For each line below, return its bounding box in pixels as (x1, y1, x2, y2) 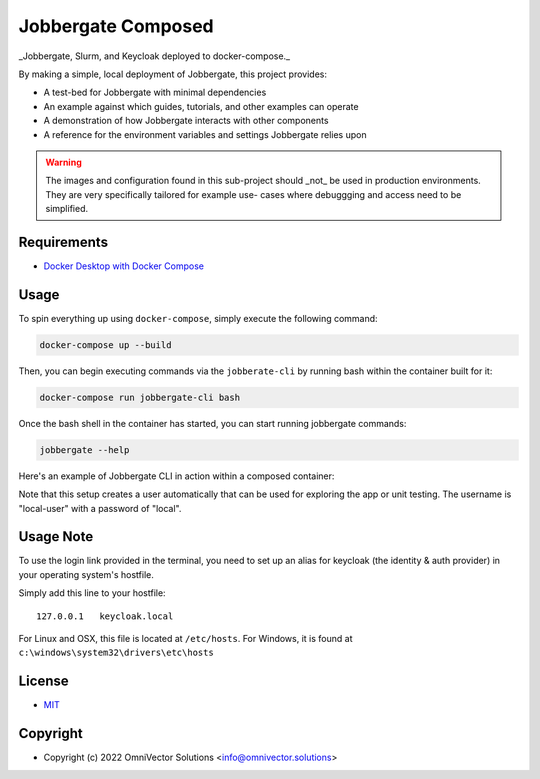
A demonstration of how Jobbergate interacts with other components (43, 115, 329, 127)
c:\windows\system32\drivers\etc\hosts (18, 647, 214, 659)
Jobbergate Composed (18, 15, 214, 37)
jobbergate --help (39, 444, 130, 455)
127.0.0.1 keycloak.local (36, 610, 174, 622)
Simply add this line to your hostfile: (18, 587, 166, 599)
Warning (45, 156, 82, 168)
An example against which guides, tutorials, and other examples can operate (43, 100, 359, 112)
